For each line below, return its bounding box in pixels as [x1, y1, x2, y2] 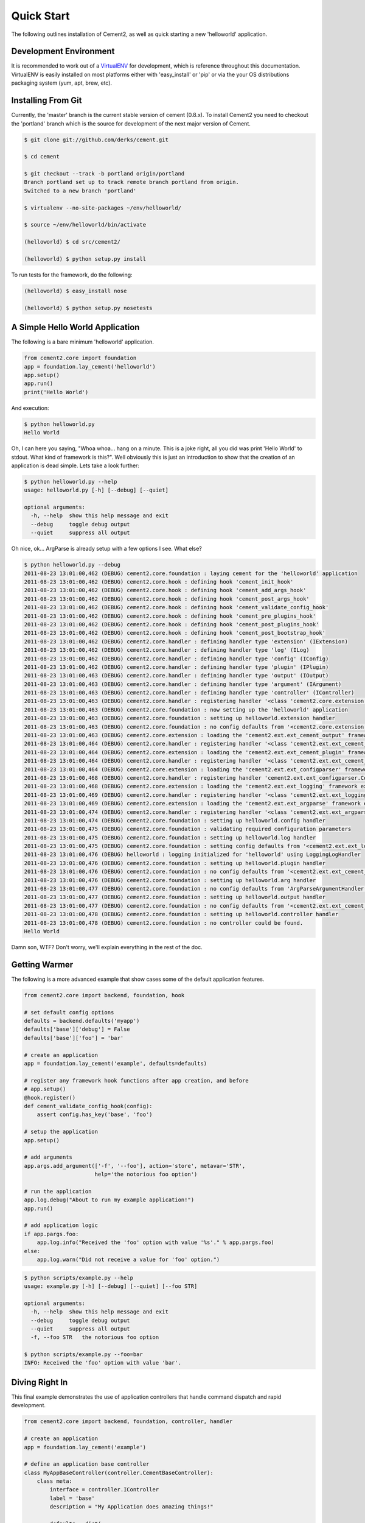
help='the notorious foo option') [94, 1171, 198, 1178]
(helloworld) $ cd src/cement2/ [24, 238, 121, 246]
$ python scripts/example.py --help [24, 1274, 134, 1281]
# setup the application [24, 1128, 99, 1136]
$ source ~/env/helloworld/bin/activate [24, 221, 146, 228]
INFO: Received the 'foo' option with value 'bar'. [24, 1359, 182, 1366]
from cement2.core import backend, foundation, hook [24, 992, 185, 998]
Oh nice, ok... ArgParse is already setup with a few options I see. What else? [11, 545, 202, 553]
